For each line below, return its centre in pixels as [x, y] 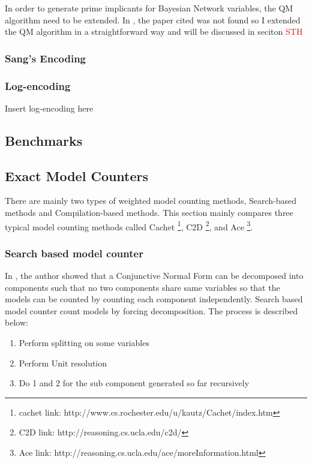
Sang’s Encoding [46, 58]
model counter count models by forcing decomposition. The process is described [151, 310]
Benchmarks [44, 140]
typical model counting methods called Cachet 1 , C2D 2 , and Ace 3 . [129, 226]
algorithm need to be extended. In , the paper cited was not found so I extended [153, 19]
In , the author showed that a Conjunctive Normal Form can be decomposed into [154, 276]
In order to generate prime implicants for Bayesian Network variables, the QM [149, 8]
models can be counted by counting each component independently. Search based [154, 299]
